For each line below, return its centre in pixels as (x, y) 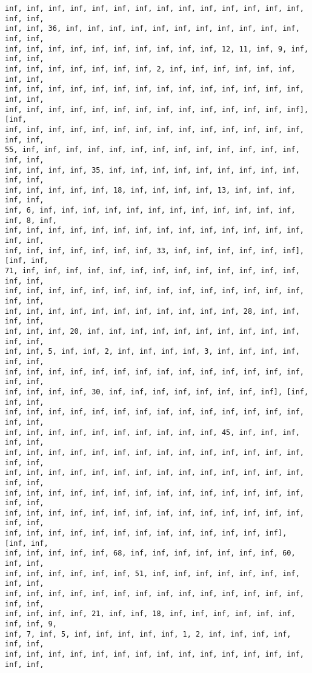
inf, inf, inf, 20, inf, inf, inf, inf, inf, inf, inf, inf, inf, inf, (152, 331)
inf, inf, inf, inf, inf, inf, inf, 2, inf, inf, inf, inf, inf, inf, (150, 69)
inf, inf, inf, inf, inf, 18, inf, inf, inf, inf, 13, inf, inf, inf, (150, 190)
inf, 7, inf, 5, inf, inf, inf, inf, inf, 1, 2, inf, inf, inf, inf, (148, 634)
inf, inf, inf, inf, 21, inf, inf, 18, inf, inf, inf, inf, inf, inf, (150, 614)
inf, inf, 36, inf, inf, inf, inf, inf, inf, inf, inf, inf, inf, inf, (152, 29)
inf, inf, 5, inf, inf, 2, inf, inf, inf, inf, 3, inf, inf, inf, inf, (152, 352)
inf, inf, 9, (31, 624)
